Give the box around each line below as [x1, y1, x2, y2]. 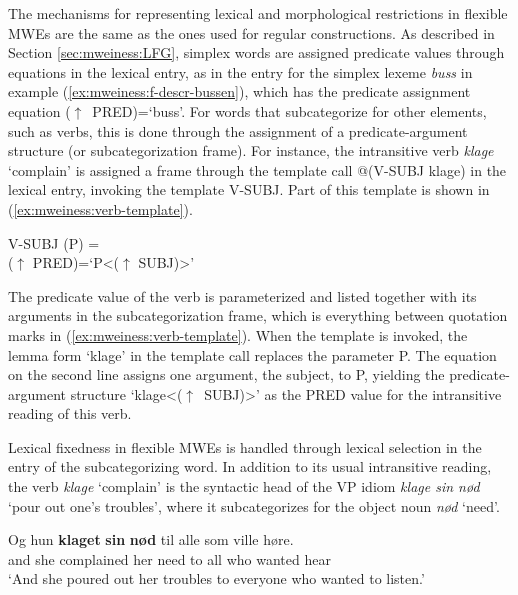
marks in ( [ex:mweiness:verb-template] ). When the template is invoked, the [8, 324, 468, 345]
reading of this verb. [8, 403, 132, 424]
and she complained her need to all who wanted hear [8, 548, 331, 569]
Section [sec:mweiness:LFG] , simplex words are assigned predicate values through [8, 42, 505, 63]
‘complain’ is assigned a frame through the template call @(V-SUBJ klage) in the [8, 159, 507, 180]
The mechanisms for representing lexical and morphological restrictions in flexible [8, 3, 508, 23]
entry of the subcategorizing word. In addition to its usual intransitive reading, [8, 456, 492, 477]
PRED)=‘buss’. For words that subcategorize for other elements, [92, 100, 487, 121]
